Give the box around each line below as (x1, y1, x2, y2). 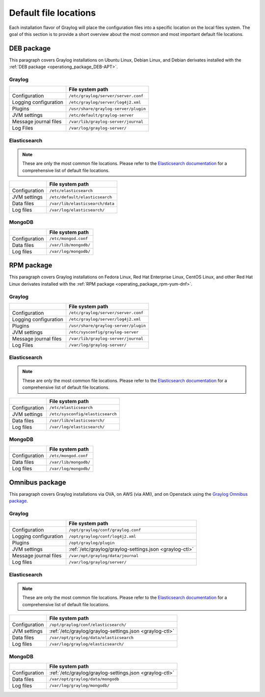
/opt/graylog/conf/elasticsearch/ (49, 622, 127, 627)
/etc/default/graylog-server (69, 112, 134, 118)
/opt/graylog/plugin (69, 540, 115, 545)
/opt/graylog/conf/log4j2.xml (69, 534, 136, 539)
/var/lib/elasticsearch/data (49, 201, 115, 206)
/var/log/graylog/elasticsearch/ (49, 641, 124, 646)
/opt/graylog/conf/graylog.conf (69, 527, 141, 533)
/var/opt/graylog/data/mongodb (49, 676, 120, 682)
